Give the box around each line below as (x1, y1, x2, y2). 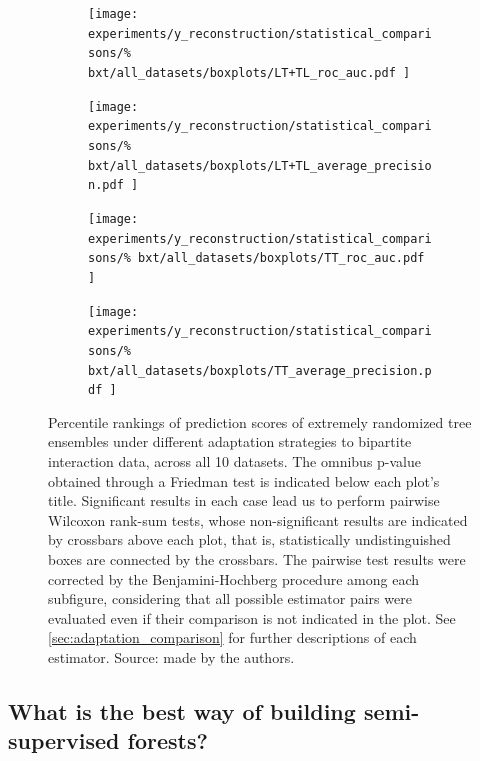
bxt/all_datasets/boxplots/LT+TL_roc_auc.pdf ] (88, 65, 411, 80)
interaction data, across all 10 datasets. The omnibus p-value (48, 451, 422, 471)
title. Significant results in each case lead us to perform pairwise (48, 490, 440, 511)
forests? (127, 725, 208, 756)
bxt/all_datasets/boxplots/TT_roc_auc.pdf (138, 251, 425, 266)
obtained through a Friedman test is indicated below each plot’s (48, 470, 440, 491)
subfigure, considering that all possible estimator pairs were (48, 588, 412, 609)
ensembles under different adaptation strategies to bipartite (48, 431, 412, 452)
